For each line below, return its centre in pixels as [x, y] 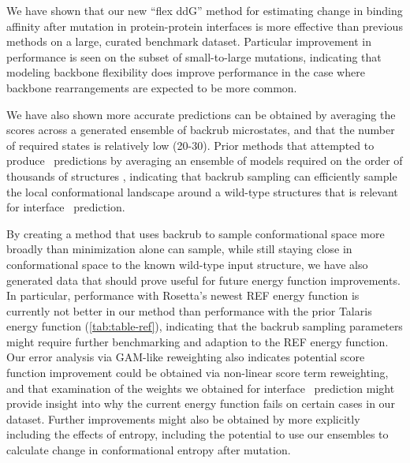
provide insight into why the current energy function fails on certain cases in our [201, 403]
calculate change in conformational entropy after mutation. [149, 450]
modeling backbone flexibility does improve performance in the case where [186, 72]
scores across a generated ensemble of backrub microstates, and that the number [201, 130]
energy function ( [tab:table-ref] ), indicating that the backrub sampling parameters [205, 326]
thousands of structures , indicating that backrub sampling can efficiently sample [202, 175]
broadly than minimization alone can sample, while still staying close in [179, 249]
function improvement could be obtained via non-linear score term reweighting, [198, 373]
